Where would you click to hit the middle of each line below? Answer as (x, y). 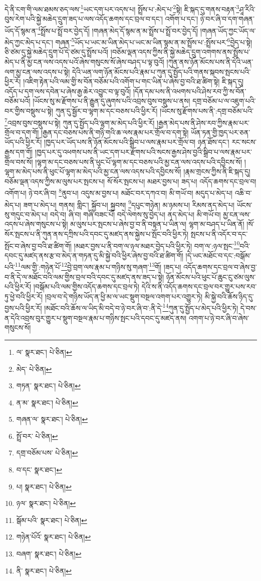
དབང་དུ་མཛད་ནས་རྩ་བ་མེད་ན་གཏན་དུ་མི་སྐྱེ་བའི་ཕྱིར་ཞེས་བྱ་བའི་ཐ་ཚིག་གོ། (94, 255)
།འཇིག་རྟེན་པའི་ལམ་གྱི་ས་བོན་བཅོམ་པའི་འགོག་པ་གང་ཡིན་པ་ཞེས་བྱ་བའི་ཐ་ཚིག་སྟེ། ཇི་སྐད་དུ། (134, 81)
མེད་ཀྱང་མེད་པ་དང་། (29, 42)
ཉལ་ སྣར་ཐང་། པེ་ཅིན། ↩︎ (46, 503)
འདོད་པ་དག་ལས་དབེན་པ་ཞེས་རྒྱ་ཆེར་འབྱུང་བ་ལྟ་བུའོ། (68, 91)
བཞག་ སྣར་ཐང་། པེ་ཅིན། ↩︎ (49, 554)
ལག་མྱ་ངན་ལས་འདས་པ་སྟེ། (37, 71)
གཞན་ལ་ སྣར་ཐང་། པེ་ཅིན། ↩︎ (52, 419)
